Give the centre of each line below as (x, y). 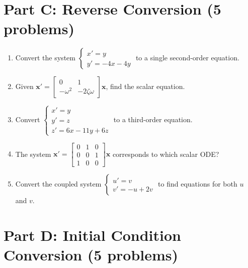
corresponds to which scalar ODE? (166, 154)
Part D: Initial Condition (92, 235)
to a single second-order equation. (187, 58)
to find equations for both (198, 184)
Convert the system (45, 58)
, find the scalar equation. (145, 86)
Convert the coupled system (58, 184)
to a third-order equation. (153, 119)
